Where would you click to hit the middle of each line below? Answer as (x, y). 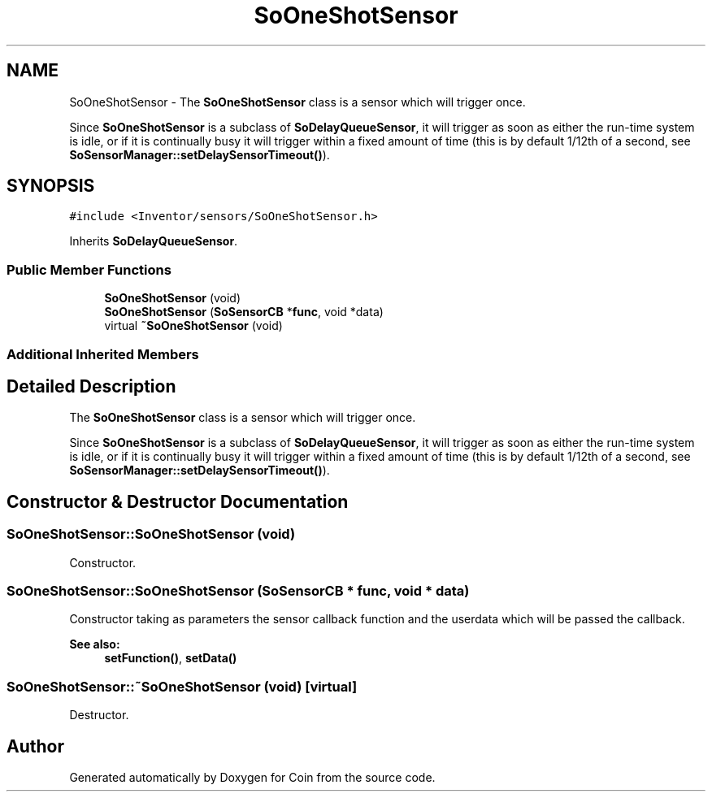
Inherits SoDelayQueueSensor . (154, 241)
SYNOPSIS (51, 186)
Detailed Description (91, 386)
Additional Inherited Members (103, 354)
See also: (95, 644)
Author (35, 746)
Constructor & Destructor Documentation (178, 501)
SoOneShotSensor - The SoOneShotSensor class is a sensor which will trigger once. (297, 102)
